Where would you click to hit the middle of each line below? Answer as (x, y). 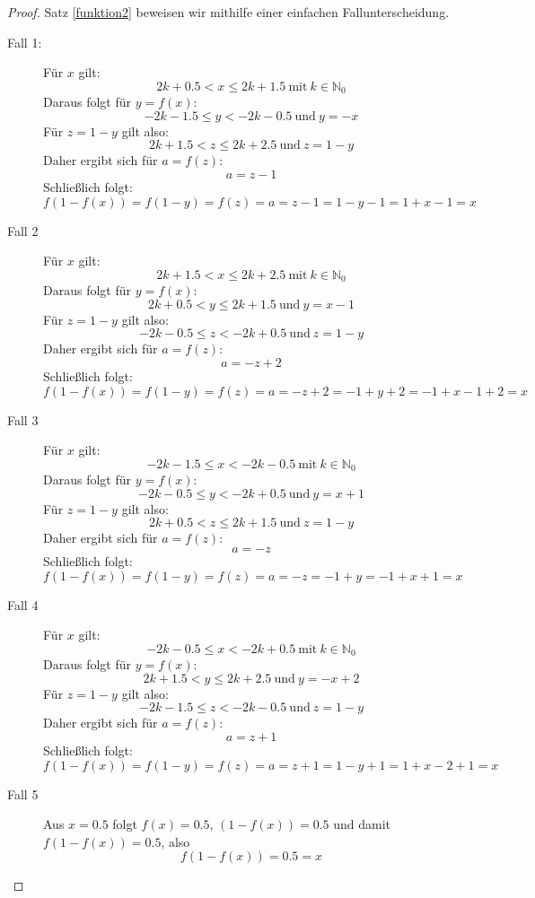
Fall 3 (23, 419)
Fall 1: (25, 42)
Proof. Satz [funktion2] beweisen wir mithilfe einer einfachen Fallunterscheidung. (228, 12)
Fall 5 (23, 793)
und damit (362, 824)
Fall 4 (23, 604)
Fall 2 (23, 230)
